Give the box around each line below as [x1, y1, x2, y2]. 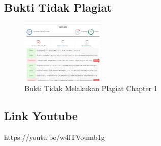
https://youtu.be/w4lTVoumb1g [4, 131, 105, 142]
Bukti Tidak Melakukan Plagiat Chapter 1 [24, 83, 157, 93]
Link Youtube [4, 107, 78, 123]
